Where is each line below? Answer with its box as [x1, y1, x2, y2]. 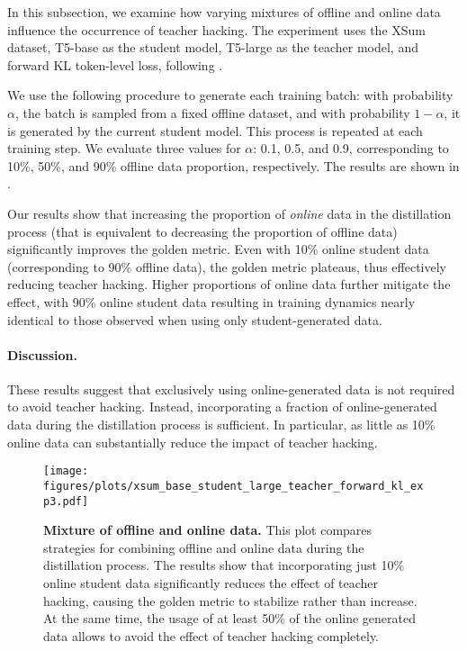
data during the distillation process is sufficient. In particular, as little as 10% [7, 415, 436, 434]
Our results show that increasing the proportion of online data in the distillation [7, 203, 452, 222]
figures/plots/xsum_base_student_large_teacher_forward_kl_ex [43, 479, 424, 493]
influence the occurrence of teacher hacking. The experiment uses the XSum [7, 20, 426, 39]
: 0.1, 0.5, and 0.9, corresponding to [253, 139, 449, 158]
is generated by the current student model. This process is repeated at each [7, 121, 423, 140]
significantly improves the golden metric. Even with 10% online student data [7, 240, 429, 258]
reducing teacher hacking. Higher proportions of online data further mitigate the [7, 275, 451, 294]
